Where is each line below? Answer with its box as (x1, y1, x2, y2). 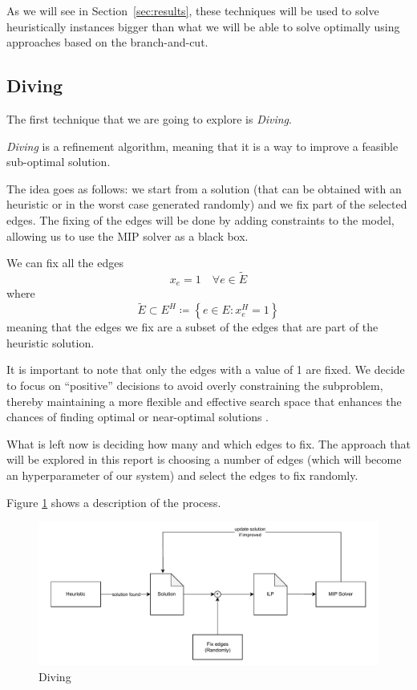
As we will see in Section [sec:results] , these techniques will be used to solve (6, 2, 379, 18)
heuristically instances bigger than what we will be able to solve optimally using (6, 18, 400, 34)
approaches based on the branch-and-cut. (6, 34, 208, 51)
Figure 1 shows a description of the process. (6, 493, 221, 510)
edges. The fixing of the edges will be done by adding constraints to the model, (6, 211, 395, 228)
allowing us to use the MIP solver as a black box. (6, 227, 249, 244)
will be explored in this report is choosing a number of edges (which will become (6, 451, 402, 468)
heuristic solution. (6, 334, 95, 351)
